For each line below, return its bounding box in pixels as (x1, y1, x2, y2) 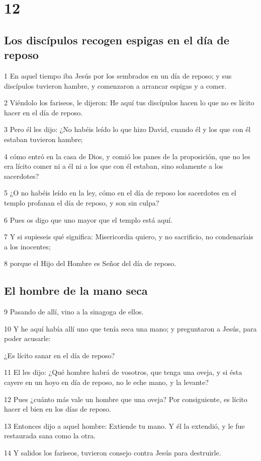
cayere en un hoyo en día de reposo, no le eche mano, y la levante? (4, 377, 209, 387)
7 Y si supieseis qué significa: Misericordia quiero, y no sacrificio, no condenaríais (4, 231, 253, 242)
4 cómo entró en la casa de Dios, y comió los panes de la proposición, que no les (4, 151, 250, 161)
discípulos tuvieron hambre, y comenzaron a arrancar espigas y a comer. (4, 80, 227, 91)
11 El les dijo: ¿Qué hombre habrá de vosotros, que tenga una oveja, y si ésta (4, 367, 242, 377)
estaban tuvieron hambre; (4, 134, 83, 144)
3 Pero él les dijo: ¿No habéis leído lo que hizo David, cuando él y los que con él (4, 124, 251, 135)
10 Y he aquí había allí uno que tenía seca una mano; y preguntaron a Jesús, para (4, 323, 257, 334)
